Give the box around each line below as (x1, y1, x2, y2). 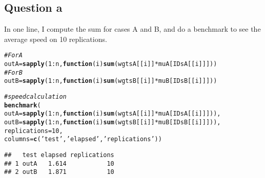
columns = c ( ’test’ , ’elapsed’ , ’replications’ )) (4, 136, 162, 143)
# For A (4, 52, 23, 59)
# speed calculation (4, 93, 67, 101)
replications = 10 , (4, 127, 63, 135)
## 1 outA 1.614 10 (4, 160, 114, 167)
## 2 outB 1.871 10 (4, 168, 114, 176)
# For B (4, 69, 23, 76)
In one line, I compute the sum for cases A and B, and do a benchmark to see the (4, 24, 261, 34)
